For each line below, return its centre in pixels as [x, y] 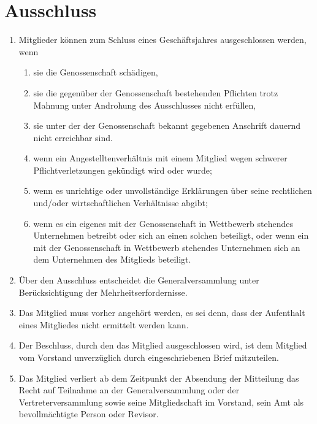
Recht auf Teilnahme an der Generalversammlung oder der [129, 390]
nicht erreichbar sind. [73, 137]
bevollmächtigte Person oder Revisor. [89, 414]
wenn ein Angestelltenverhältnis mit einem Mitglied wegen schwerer [160, 158]
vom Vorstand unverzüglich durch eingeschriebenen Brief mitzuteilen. [149, 357]
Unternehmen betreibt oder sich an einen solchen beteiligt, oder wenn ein [171, 235]
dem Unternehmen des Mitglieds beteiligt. [112, 259]
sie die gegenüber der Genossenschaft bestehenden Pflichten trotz [156, 92]
